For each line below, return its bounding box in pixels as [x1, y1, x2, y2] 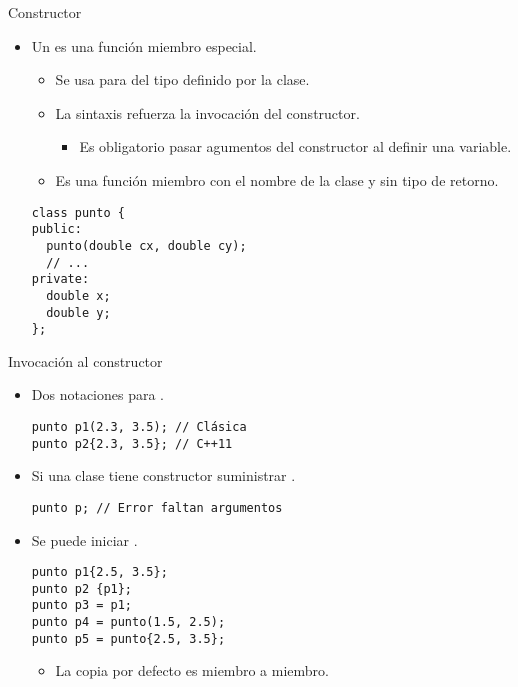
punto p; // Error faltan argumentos [31, 500, 283, 515]
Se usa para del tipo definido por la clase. [55, 69, 310, 90]
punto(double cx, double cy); [46, 238, 247, 253]
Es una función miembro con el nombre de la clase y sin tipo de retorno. [55, 169, 499, 190]
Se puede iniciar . [31, 529, 138, 550]
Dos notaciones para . [31, 384, 165, 405]
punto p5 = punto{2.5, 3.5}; [31, 631, 226, 646]
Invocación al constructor [8, 350, 163, 371]
